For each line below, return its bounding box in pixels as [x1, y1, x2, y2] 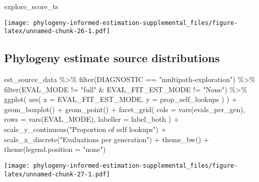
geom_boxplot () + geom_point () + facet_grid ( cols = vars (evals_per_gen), [4, 103, 245, 114]
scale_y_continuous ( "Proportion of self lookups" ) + [4, 124, 167, 135]
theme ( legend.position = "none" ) [4, 144, 106, 154]
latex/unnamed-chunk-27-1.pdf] [4, 170, 110, 178]
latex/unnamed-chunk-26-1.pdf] [4, 28, 110, 35]
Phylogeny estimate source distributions [4, 50, 220, 66]
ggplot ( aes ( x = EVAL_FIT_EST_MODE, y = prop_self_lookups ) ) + [4, 94, 238, 105]
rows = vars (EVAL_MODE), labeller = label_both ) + [4, 114, 179, 124]
